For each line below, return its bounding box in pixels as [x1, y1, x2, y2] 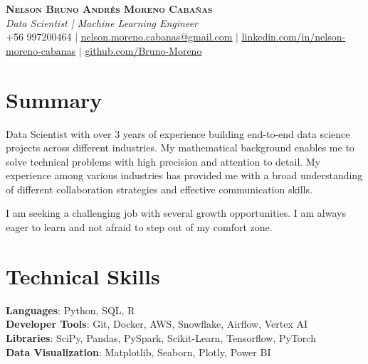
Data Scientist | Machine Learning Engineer [6, 15, 198, 30]
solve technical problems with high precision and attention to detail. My [6, 154, 321, 168]
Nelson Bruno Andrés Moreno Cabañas [6, 1, 213, 16]
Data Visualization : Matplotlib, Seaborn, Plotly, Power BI [6, 344, 271, 359]
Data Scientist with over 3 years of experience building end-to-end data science [6, 126, 350, 141]
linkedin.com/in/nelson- [241, 29, 346, 44]
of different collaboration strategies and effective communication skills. [6, 181, 312, 196]
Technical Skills [6, 261, 160, 290]
